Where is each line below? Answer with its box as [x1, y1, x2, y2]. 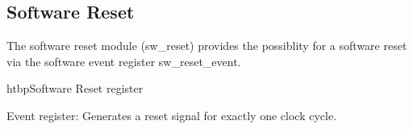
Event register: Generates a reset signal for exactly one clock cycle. [6, 106, 337, 123]
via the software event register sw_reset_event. [6, 52, 241, 69]
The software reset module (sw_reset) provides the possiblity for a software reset [6, 37, 407, 54]
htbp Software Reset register [6, 80, 144, 97]
